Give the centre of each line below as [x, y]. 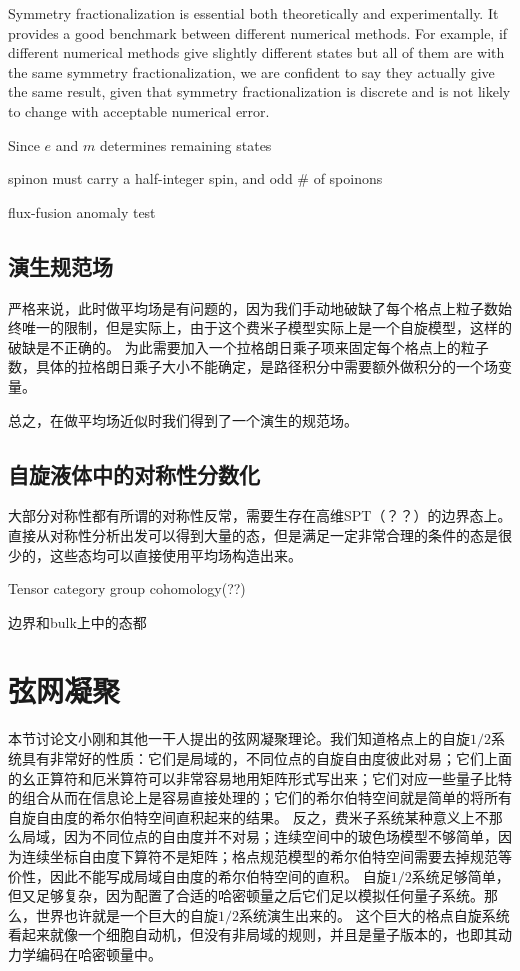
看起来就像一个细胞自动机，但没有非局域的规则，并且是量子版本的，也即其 [253, 934]
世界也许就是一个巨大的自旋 [126, 914]
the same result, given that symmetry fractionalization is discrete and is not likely [259, 91]
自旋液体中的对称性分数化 [134, 473]
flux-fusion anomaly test [82, 211]
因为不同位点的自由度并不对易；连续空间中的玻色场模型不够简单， [280, 836]
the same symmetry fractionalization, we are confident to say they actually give [251, 71]
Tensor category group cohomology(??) [127, 588]
